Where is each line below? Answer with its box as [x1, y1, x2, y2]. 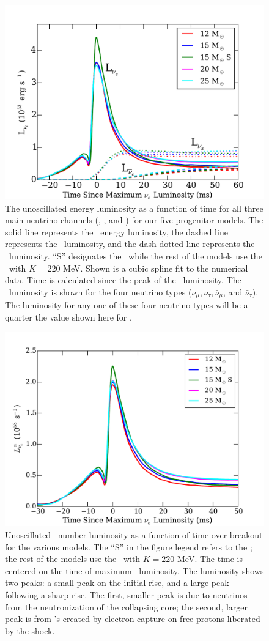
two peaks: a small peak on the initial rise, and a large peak [5, 576, 229, 589]
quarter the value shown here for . [5, 310, 132, 323]
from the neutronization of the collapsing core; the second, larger [5, 600, 248, 613]
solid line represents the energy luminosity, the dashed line [5, 225, 228, 238]
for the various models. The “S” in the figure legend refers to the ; [5, 540, 252, 553]
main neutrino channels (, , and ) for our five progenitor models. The [5, 213, 263, 226]
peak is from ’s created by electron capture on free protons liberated [5, 612, 260, 625]
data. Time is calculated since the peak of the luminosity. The [5, 273, 241, 286]
